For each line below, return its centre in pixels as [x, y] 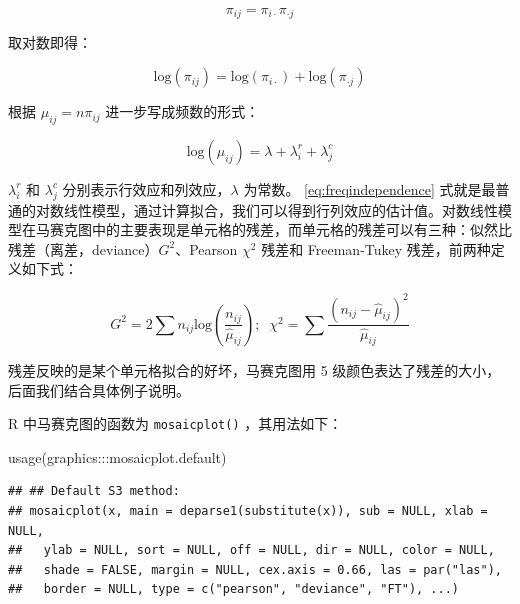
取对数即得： [50, 42]
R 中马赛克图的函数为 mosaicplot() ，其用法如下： [175, 423]
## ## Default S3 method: [94, 491]
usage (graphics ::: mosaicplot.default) [117, 456]
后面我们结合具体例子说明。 [99, 389]
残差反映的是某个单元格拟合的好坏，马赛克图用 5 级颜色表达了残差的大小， [254, 369]
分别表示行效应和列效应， [146, 188]
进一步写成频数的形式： [182, 111]
